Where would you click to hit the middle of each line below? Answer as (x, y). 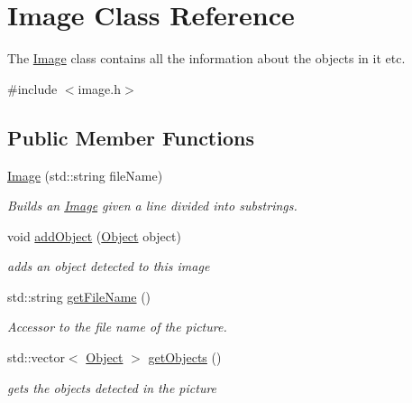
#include (32, 88)
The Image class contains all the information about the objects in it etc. (206, 58)
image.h (100, 88)
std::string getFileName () (79, 296)
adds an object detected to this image (109, 266)
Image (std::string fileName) (85, 175)
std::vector (36, 357)
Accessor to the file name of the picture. (117, 327)
